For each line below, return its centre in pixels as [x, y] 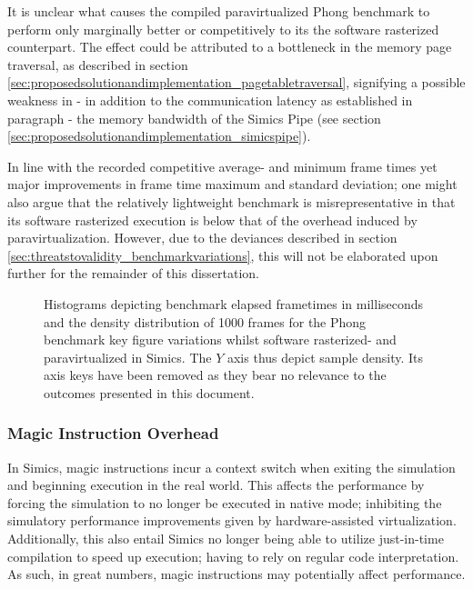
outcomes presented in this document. [149, 392]
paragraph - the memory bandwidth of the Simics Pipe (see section [194, 118]
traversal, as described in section [98, 64]
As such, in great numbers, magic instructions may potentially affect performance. [236, 574]
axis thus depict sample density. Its [325, 357]
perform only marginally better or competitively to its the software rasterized [223, 29]
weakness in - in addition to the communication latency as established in [210, 100]
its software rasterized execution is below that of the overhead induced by [212, 220]
